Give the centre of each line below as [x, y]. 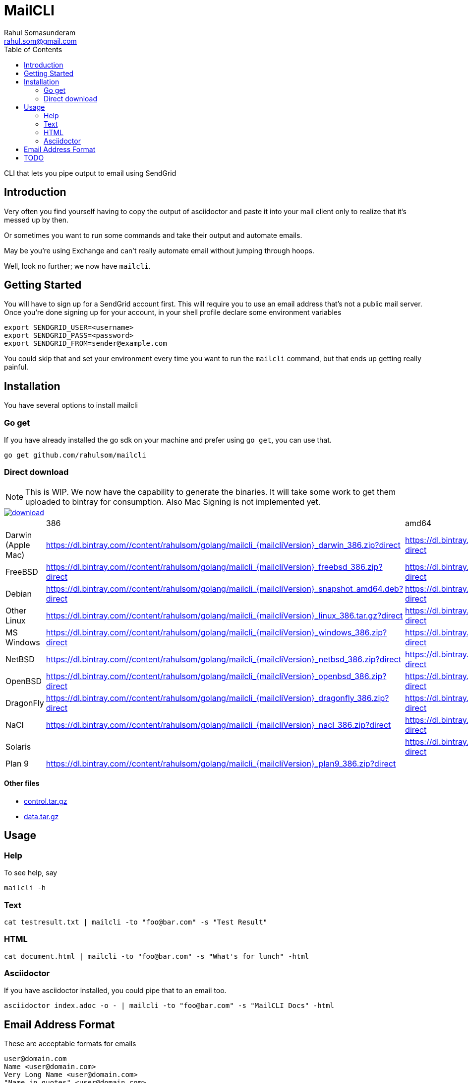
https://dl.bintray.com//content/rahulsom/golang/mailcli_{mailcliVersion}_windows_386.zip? [216, 632]
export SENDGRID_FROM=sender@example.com [86, 344]
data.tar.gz [41, 816]
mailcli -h [25, 888]
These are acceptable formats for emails [70, 1044]
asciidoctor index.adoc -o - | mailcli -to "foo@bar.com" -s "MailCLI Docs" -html [169, 1006]
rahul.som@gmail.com [40, 41]
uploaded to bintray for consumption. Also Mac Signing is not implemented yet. [173, 502]
